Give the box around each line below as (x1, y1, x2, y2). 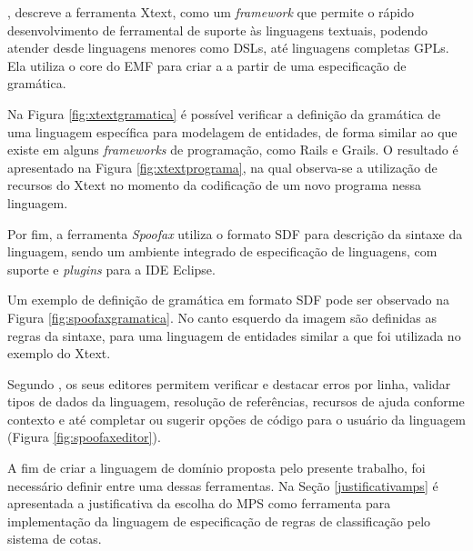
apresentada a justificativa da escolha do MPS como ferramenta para (7, 494, 391, 513)
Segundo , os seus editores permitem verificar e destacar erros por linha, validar (7, 374, 451, 393)
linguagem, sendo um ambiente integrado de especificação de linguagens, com (7, 242, 438, 261)
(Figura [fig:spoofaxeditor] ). (7, 427, 161, 446)
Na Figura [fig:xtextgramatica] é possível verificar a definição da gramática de (7, 104, 441, 123)
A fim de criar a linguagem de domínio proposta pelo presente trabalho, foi (7, 458, 426, 477)
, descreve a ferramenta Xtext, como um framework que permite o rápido (7, 3, 415, 21)
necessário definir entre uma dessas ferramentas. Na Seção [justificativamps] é (7, 476, 438, 495)
